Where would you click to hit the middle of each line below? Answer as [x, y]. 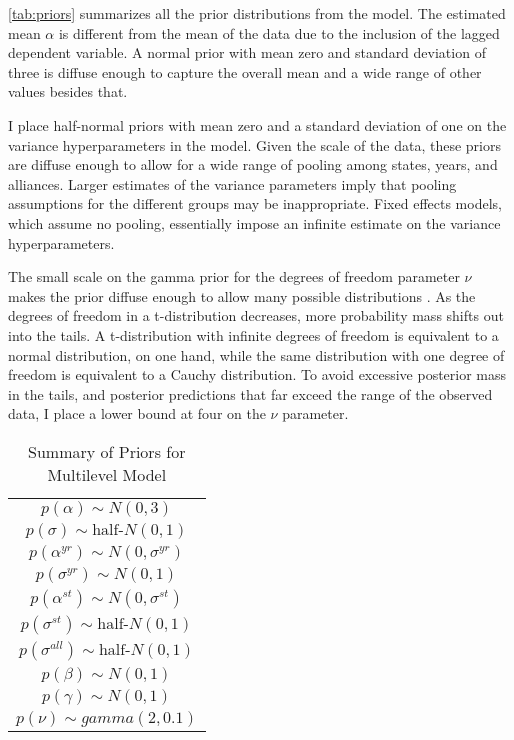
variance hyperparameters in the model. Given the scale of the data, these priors [254, 144]
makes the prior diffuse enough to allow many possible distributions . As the [242, 295]
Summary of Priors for [107, 451]
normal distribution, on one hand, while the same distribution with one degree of [256, 354]
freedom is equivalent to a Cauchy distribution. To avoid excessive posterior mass [257, 374]
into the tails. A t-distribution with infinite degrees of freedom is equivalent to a [253, 334]
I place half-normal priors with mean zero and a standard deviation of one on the [257, 124]
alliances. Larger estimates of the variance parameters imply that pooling [232, 183]
